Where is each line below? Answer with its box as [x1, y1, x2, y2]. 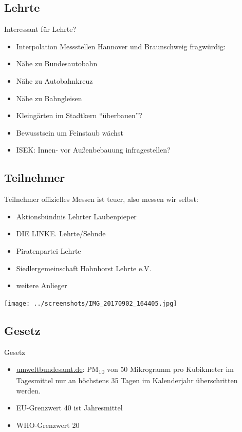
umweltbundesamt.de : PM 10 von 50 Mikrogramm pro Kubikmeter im [16, 364, 234, 375]
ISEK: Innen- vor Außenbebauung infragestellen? [16, 144, 171, 155]
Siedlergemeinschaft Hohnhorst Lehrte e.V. [16, 262, 152, 273]
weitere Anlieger [16, 280, 67, 291]
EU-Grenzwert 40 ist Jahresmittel [16, 402, 123, 413]
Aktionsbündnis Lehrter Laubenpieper [16, 211, 137, 221]
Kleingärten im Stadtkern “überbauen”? [16, 110, 142, 121]
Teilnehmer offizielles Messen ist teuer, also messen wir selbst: [4, 194, 198, 204]
